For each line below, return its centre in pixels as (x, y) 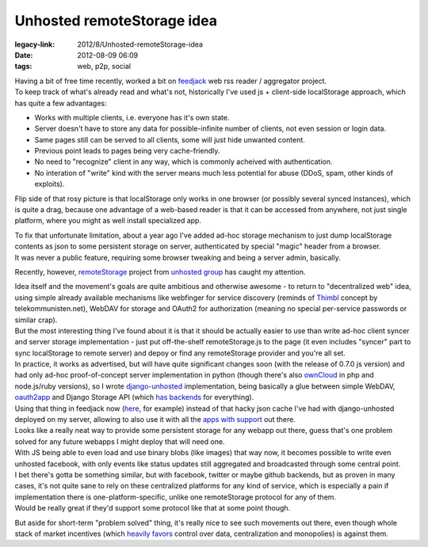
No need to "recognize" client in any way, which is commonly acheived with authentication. (183, 161)
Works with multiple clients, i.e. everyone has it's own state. (132, 117)
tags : (23, 66)
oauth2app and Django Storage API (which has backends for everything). (134, 397)
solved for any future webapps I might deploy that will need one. (120, 441)
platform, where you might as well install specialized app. (108, 221)
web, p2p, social (104, 66)
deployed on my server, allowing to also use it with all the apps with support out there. (155, 420)
